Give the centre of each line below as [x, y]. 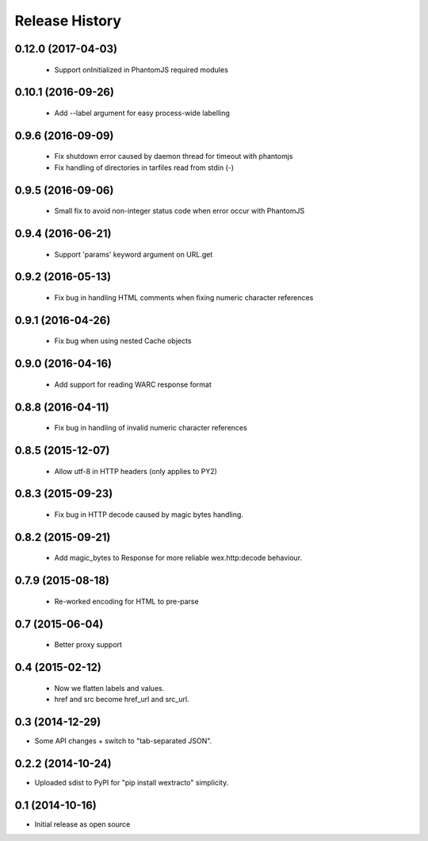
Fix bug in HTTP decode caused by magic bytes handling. [149, 515]
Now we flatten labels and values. [109, 688]
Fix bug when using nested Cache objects [123, 341]
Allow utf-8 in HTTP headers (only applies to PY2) [136, 471]
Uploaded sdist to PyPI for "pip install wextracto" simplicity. [132, 782]
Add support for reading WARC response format [133, 384]
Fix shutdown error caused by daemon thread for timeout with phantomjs [174, 156]
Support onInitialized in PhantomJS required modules [141, 69]
